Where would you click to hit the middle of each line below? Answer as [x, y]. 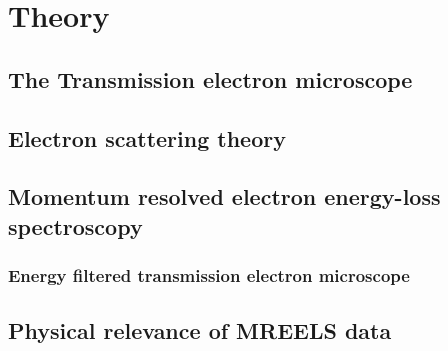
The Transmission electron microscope [210, 78]
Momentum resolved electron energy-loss [224, 196]
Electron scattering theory [147, 137]
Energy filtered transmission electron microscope [209, 275]
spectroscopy [75, 225]
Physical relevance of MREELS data [200, 330]
